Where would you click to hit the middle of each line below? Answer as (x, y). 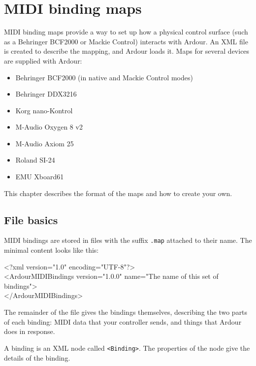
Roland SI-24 (35, 160)
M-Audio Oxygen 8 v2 (49, 127)
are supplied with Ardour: (43, 60)
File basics (31, 219)
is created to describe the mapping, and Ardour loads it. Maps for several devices (127, 51)
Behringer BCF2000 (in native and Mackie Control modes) (104, 77)
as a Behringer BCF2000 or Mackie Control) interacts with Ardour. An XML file (126, 41)
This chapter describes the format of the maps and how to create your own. (118, 193)
